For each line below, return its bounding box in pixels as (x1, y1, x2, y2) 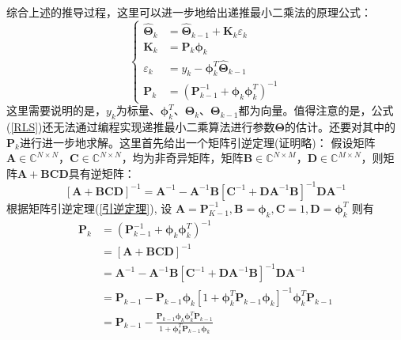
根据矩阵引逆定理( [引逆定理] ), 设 (6, 199, 172, 216)
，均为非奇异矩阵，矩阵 (121, 149, 244, 166)
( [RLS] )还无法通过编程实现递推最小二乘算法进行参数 (6, 119, 275, 135)
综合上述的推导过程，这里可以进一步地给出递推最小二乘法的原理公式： (6, 4, 372, 20)
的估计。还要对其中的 (285, 119, 396, 135)
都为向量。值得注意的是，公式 (238, 102, 394, 119)
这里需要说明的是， (6, 102, 106, 119)
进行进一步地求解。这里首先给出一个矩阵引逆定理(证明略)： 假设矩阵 (19, 134, 376, 150)
